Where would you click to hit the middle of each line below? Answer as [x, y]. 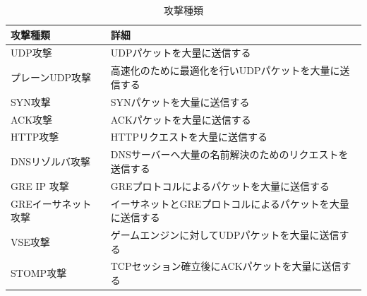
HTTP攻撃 [35, 137]
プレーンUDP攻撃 [51, 77]
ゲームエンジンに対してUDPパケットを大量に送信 [225, 234]
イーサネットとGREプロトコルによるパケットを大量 [230, 203]
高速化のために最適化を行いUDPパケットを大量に [225, 70]
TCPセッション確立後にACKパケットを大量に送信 [226, 266]
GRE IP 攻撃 [40, 185]
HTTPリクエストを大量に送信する [189, 137]
